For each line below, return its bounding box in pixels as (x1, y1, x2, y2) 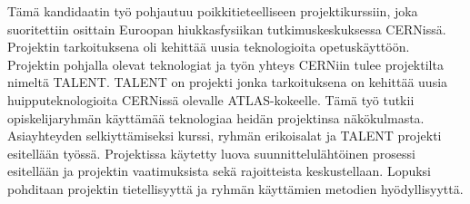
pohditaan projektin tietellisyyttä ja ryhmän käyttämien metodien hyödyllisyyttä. (7, 179, 464, 198)
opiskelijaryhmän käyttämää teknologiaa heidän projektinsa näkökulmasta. (7, 108, 425, 127)
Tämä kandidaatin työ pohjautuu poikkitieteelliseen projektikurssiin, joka (7, 2, 418, 20)
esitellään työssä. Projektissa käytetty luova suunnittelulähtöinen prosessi (7, 143, 415, 162)
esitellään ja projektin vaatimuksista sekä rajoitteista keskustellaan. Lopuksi (7, 161, 432, 180)
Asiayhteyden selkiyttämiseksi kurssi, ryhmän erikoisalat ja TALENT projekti (7, 126, 442, 145)
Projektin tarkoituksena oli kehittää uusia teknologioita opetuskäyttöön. (7, 37, 410, 56)
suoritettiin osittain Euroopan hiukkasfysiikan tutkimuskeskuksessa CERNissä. (7, 19, 446, 38)
